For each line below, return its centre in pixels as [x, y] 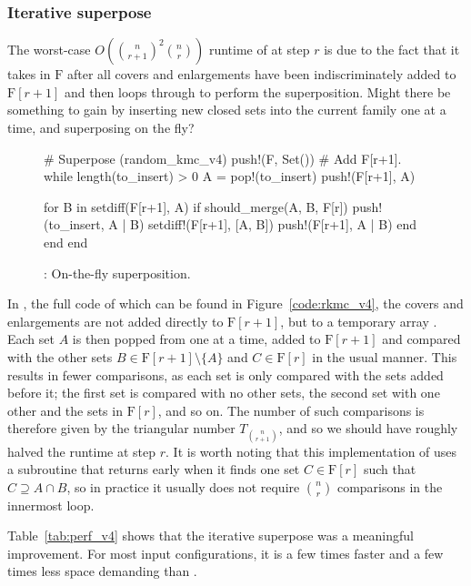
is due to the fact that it [392, 50]
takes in [29, 74]
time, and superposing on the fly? [101, 127]
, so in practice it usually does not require [183, 486]
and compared [421, 339]
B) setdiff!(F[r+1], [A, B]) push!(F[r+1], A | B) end [274, 224]
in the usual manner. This [385, 356]
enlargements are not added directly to [115, 321]
